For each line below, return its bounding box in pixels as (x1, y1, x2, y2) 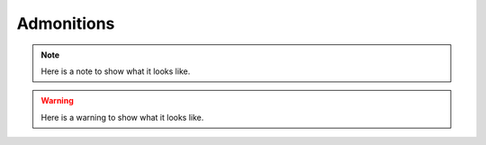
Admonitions (16, 14, 115, 33)
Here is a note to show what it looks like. (40, 66, 191, 77)
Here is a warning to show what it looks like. (40, 112, 204, 122)
